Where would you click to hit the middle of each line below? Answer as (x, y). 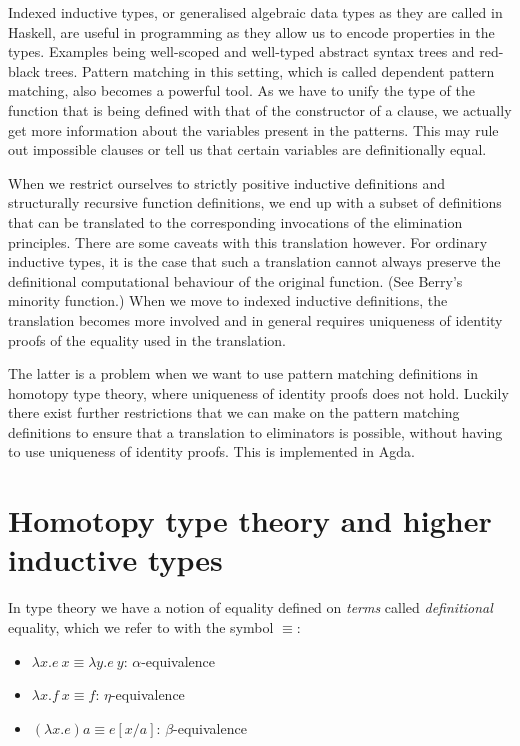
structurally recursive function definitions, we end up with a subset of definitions (255, 202)
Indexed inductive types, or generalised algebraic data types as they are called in (255, 12)
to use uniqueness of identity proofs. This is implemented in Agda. (211, 451)
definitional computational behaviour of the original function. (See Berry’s (235, 280)
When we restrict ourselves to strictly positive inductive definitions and (226, 182)
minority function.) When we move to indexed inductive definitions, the (228, 300)
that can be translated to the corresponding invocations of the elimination (235, 221)
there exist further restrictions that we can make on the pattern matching (234, 412)
